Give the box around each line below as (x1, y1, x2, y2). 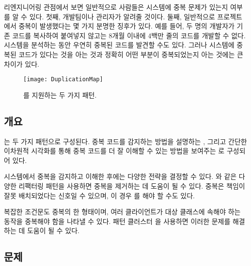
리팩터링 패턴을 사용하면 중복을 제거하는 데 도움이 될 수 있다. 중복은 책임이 (18, 180, 245, 191)
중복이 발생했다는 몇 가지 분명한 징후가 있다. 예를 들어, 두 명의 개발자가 (18, 21, 235, 31)
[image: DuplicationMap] (23, 76, 103, 83)
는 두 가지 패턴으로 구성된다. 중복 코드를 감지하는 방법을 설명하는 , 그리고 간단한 (4, 136, 247, 146)
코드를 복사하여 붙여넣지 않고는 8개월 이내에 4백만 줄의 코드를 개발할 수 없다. (12, 30, 246, 40)
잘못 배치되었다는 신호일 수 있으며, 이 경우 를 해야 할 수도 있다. (4, 190, 195, 200)
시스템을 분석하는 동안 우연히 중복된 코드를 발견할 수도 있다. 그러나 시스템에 (4, 40, 235, 50)
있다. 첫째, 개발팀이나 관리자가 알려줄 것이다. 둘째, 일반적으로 (29, 11, 215, 21)
